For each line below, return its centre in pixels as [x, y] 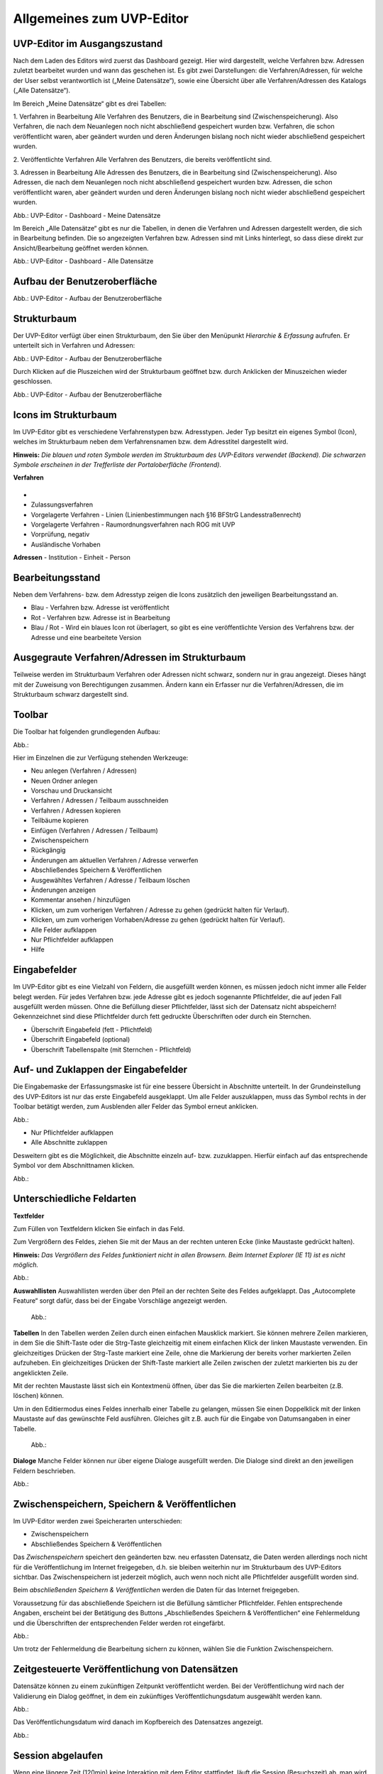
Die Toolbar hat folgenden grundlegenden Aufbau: [87, 732]
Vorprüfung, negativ [60, 534]
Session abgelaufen [58, 1755]
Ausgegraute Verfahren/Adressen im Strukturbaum [129, 657]
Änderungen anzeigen [63, 890]
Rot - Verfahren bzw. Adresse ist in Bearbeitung [100, 617]
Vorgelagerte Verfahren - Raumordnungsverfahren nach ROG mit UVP [133, 524]
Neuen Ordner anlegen [65, 781]
